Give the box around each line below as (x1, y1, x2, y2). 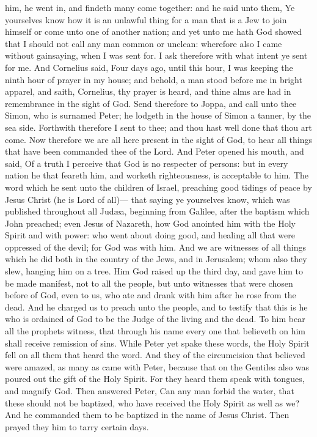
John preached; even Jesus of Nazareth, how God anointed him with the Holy (5, 216, 296, 229)
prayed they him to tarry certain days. (5, 420, 149, 433)
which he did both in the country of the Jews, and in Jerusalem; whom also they (5, 252, 307, 265)
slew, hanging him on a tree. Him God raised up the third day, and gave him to (5, 265, 304, 277)
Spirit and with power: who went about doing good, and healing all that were (5, 229, 296, 241)
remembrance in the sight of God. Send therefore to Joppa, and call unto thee (5, 97, 297, 109)
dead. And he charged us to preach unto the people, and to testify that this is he (5, 300, 308, 313)
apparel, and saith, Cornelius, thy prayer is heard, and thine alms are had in (5, 85, 291, 98)
